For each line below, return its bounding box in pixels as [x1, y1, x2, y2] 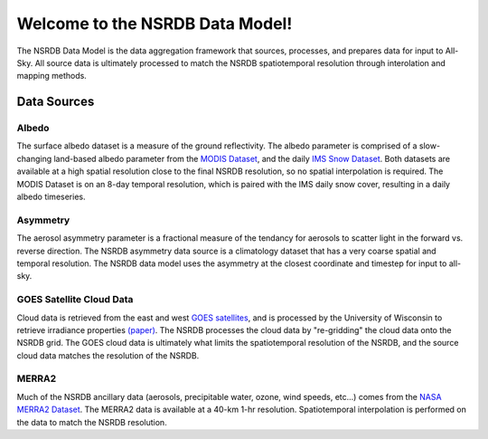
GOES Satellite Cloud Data [16, 293, 134, 306]
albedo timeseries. [16, 191, 86, 203]
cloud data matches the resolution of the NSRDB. [16, 349, 200, 361]
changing [16, 153, 52, 164]
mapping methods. [16, 71, 88, 81]
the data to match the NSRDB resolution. [16, 416, 167, 427]
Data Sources [16, 94, 95, 110]
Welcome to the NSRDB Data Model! [16, 14, 293, 33]
